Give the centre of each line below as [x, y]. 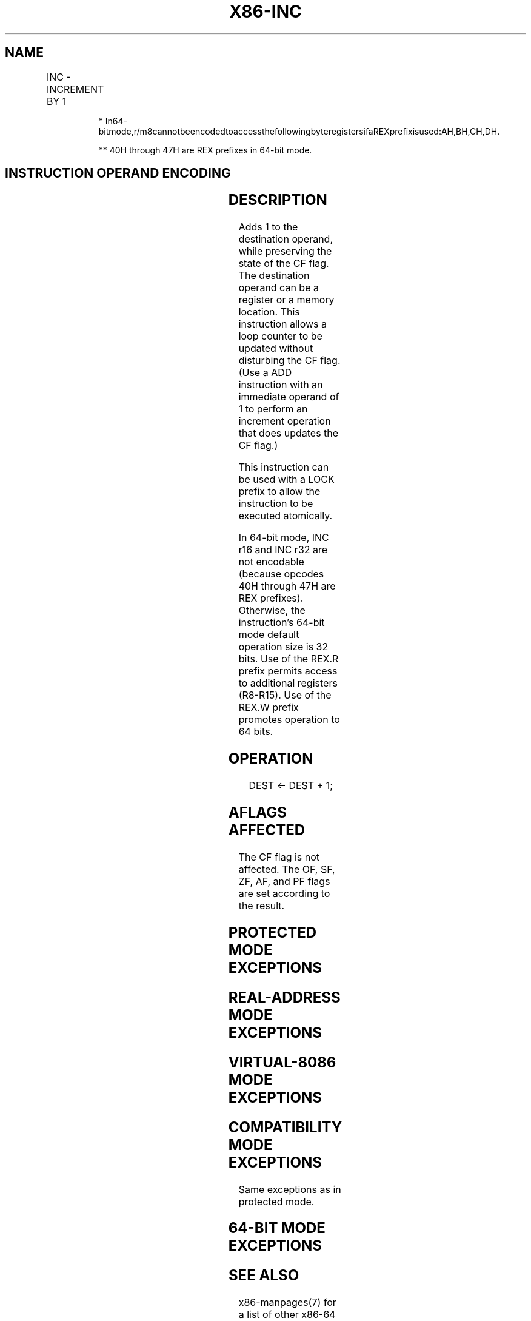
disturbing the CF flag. [289, 361]
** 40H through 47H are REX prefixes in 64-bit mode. [205, 150]
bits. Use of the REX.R [289, 659]
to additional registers [288, 683]
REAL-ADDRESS [284, 997]
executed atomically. [286, 516]
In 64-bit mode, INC [284, 538]
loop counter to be [280, 336]
